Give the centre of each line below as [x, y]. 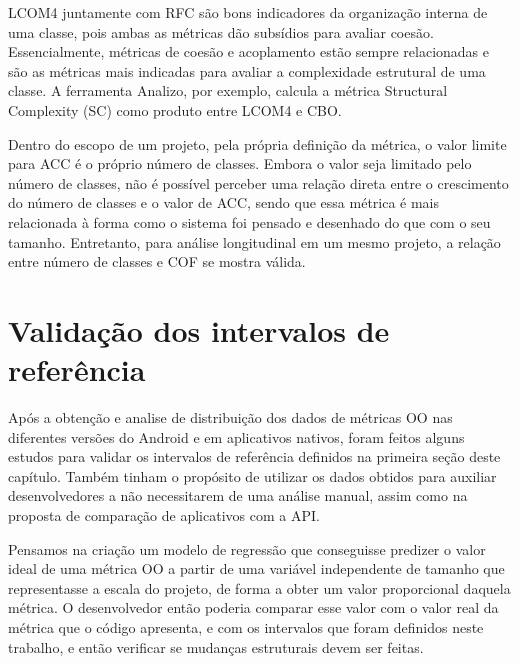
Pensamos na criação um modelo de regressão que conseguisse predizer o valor [247, 548]
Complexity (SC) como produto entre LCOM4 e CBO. [175, 109]
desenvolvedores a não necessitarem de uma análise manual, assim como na [238, 495]
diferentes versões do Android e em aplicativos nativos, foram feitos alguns [236, 436]
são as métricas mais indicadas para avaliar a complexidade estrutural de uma [247, 70]
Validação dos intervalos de [199, 329]
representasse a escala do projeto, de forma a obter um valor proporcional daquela [259, 587]
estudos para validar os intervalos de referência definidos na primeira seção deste [254, 456]
